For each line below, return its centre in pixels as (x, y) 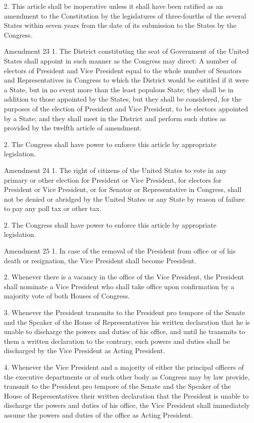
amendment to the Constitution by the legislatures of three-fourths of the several (125, 15)
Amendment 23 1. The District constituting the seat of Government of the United (127, 51)
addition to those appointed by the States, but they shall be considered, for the (123, 99)
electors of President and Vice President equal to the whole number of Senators (123, 70)
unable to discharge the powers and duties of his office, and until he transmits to (125, 331)
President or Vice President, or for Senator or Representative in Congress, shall (123, 189)
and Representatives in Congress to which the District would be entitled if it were (127, 80)
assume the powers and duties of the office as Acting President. (98, 414)
